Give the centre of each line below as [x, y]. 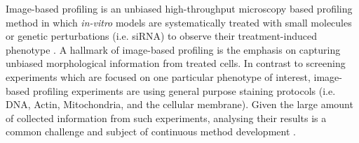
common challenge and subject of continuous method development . [151, 131]
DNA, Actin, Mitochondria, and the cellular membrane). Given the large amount [179, 104]
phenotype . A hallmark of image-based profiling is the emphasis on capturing [173, 49]
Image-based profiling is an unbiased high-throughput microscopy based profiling [179, 8]
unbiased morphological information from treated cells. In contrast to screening [176, 63]
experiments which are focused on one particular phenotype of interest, [158, 76]
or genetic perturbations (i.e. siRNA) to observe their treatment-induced [161, 36]
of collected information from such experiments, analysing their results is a [166, 118]
